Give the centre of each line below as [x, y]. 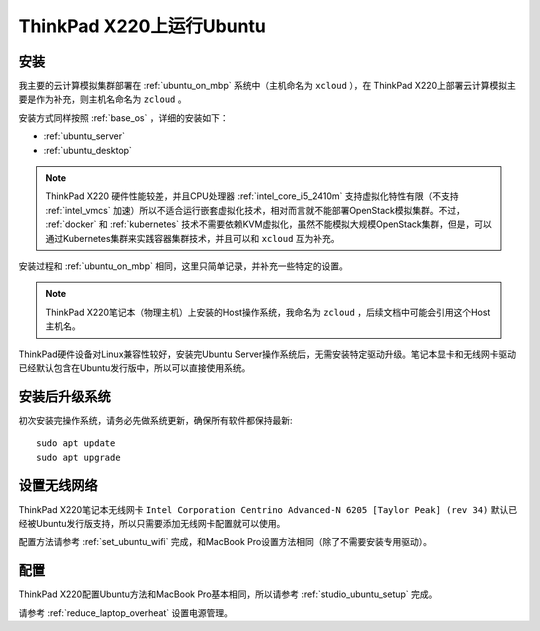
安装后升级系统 [64, 396]
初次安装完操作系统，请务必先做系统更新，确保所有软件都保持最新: [156, 420]
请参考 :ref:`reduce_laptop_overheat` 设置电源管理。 [126, 612]
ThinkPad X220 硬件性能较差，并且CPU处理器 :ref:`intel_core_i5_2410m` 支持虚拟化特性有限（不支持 [252, 196]
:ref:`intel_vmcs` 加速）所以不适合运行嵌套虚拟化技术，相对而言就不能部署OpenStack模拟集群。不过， [255, 210]
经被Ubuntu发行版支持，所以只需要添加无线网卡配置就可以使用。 [152, 523]
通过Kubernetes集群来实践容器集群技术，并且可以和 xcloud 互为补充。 [192, 238]
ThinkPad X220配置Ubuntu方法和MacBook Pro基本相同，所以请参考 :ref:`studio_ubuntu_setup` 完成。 [228, 594]
